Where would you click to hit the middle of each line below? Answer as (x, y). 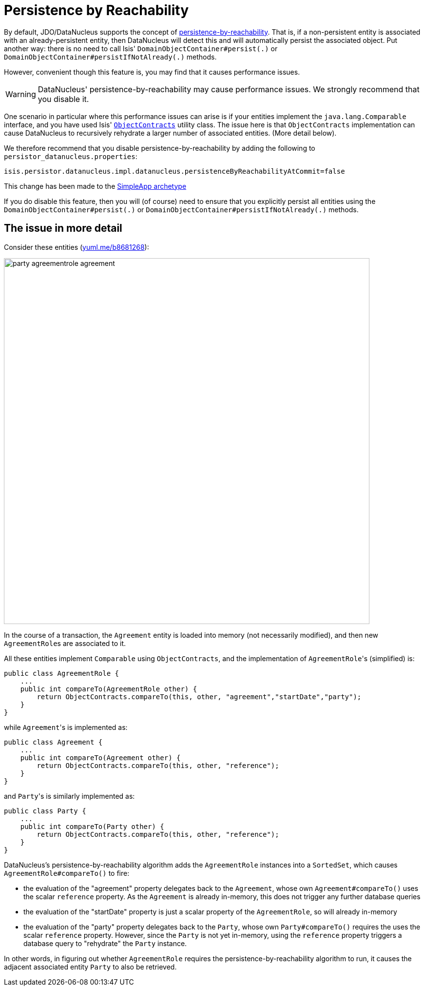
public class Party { (45, 811)
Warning (21, 94)
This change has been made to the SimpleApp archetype (95, 186)
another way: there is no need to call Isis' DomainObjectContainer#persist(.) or (141, 48)
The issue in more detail (63, 228)
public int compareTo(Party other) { (92, 826)
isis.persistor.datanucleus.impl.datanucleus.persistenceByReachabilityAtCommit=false (174, 171)
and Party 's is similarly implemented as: (69, 796)
